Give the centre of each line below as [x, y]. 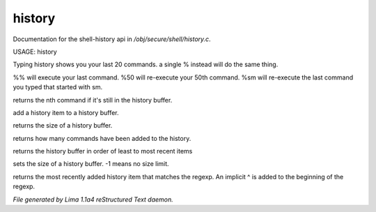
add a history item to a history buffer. [66, 112]
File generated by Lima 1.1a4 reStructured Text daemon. [93, 199]
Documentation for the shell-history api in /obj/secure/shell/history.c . [112, 39]
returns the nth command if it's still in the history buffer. [93, 100]
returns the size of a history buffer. [63, 126]
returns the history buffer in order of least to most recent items [103, 151]
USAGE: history [35, 52]
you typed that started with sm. [58, 87]
